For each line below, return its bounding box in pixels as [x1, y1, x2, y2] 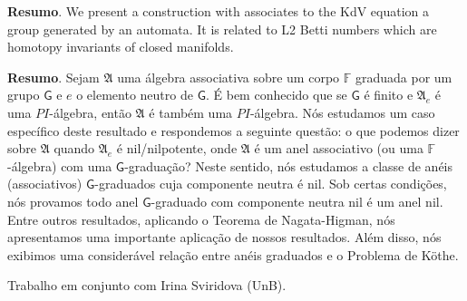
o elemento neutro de [76, 85, 193, 104]
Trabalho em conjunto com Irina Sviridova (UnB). [7, 276, 287, 295]
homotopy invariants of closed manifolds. [7, 37, 234, 56]
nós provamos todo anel [7, 191, 139, 210]
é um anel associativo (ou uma [254, 139, 423, 158]
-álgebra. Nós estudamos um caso [249, 102, 435, 121]
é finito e [364, 85, 413, 104]
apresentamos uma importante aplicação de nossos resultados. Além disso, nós [7, 228, 442, 247]
